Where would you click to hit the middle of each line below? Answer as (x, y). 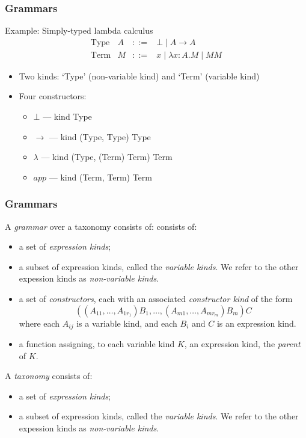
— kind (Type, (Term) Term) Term (107, 157)
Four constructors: (53, 96)
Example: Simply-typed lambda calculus (79, 30)
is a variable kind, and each (127, 323)
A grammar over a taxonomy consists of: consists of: (101, 226)
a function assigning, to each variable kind (97, 344)
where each (39, 323)
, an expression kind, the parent (242, 344)
